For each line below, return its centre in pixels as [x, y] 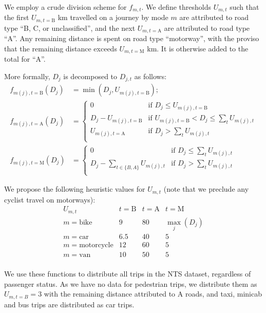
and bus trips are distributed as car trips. [69, 304]
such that [244, 7]
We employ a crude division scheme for [65, 7]
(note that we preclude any [206, 189]
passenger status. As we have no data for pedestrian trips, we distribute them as [131, 283]
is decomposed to [90, 76]
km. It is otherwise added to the [198, 48]
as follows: [150, 76]
